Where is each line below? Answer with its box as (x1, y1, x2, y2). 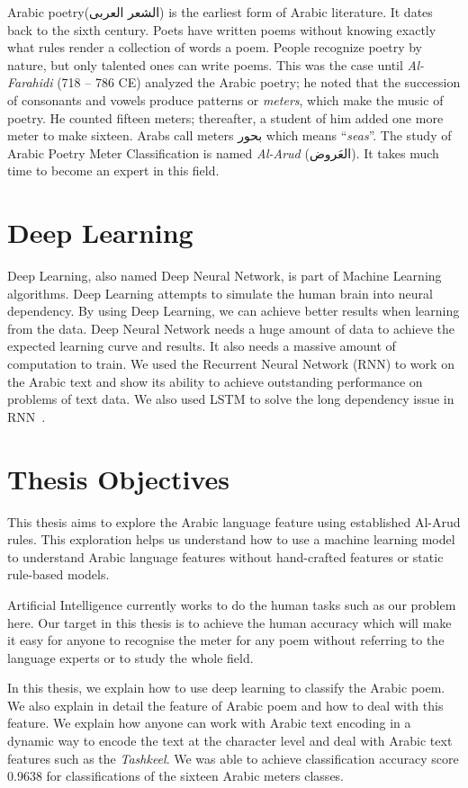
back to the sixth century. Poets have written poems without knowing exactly (7, 20, 436, 39)
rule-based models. (7, 565, 110, 584)
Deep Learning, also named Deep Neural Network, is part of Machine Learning (7, 266, 442, 285)
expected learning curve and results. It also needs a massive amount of (7, 336, 396, 355)
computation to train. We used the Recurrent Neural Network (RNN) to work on (7, 354, 454, 373)
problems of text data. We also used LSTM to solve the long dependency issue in (7, 390, 454, 408)
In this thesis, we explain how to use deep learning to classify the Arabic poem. (7, 678, 445, 697)
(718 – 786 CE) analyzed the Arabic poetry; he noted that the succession (57, 73, 461, 92)
